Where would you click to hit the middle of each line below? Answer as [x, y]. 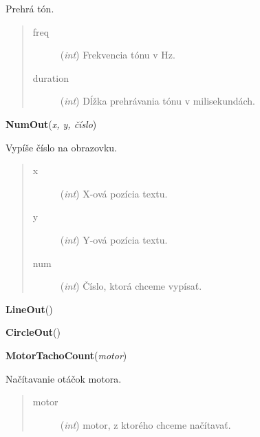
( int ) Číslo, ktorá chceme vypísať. [131, 286]
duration [51, 77]
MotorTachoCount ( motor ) [66, 355]
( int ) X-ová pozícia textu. [114, 193]
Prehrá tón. [30, 8]
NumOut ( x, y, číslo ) [51, 124]
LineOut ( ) [29, 309]
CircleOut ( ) [33, 332]
